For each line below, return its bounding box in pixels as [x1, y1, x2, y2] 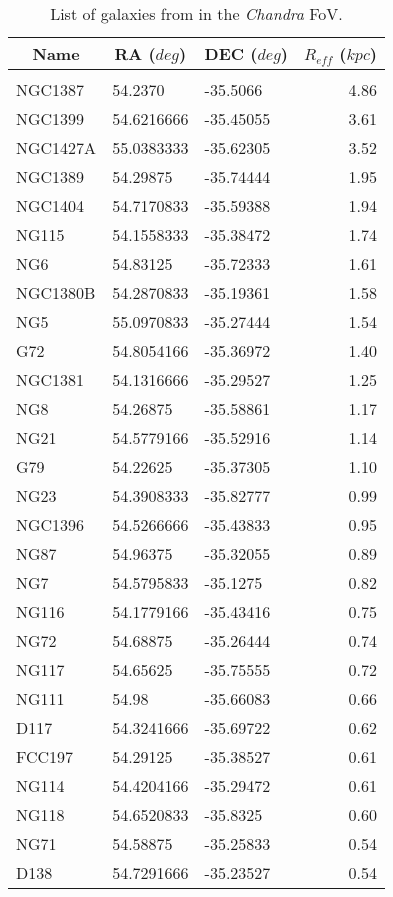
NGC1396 [16, 513, 85, 536]
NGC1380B [16, 281, 96, 304]
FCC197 [16, 745, 74, 768]
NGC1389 [16, 165, 85, 188]
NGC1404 [16, 194, 85, 217]
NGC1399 [16, 107, 85, 130]
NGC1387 [16, 78, 85, 101]
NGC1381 [16, 368, 85, 391]
